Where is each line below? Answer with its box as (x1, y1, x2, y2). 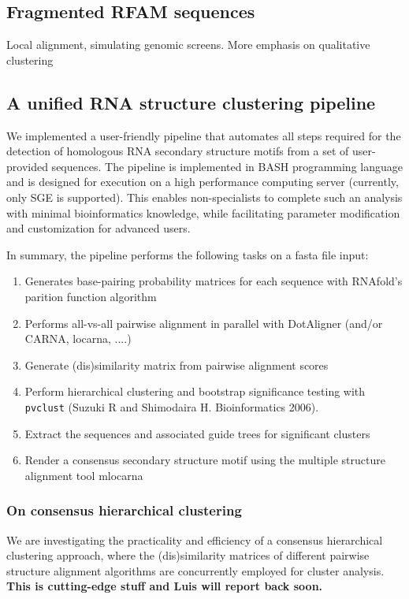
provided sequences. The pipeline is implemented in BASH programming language (6, 158, 403, 174)
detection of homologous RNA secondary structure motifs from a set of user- (6, 143, 376, 159)
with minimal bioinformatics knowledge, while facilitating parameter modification (6, 204, 400, 221)
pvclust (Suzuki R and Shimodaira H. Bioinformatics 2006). (24, 398, 319, 415)
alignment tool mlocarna (24, 467, 143, 483)
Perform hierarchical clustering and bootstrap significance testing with (24, 383, 366, 400)
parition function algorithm (24, 288, 157, 304)
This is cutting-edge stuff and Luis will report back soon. (6, 578, 323, 594)
